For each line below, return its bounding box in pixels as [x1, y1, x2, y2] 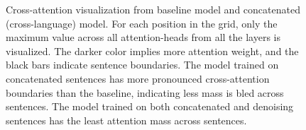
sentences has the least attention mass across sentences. [6, 112, 247, 127]
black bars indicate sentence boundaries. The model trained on [6, 57, 279, 72]
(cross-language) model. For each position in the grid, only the [6, 16, 278, 30]
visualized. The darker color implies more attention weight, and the [6, 43, 299, 58]
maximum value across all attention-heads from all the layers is [6, 30, 281, 45]
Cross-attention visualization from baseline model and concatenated [6, 2, 300, 16]
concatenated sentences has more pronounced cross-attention [6, 71, 270, 85]
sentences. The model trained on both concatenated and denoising [6, 99, 294, 114]
